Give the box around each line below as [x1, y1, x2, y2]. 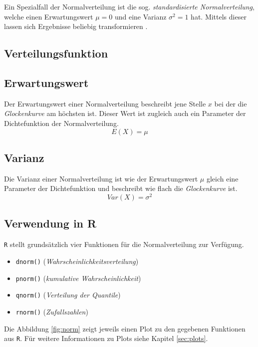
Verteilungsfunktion [4, 45, 108, 61]
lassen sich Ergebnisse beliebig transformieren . [4, 21, 148, 31]
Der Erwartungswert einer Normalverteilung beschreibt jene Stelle [4, 98, 206, 108]
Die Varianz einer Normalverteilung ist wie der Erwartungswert [4, 173, 198, 183]
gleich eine [206, 173, 239, 183]
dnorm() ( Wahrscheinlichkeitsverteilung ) [15, 255, 139, 266]
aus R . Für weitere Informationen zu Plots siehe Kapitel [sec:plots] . [4, 333, 208, 343]
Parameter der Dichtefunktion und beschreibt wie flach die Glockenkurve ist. [4, 183, 238, 193]
